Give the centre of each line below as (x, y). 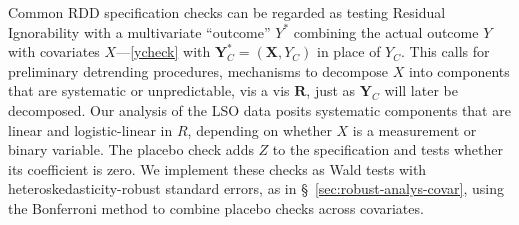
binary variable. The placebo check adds (131, 149)
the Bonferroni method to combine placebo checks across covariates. (216, 207)
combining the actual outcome (386, 31)
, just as (331, 90)
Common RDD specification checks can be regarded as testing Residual (227, 12)
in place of (349, 51)
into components (459, 70)
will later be (421, 90)
